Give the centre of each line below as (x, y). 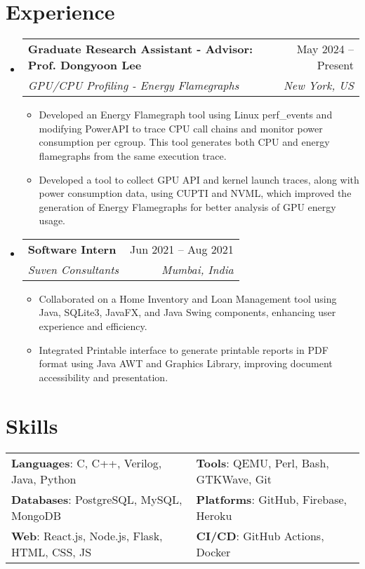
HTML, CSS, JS (52, 551)
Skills (32, 425)
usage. (52, 220)
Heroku (214, 515)
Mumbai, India (198, 269)
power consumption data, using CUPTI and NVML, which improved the (195, 193)
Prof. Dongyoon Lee (85, 65)
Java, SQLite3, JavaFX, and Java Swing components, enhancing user (187, 312)
